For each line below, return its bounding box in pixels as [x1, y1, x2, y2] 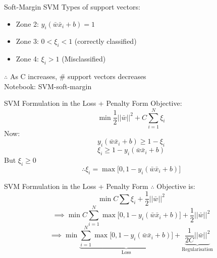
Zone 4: [16, 53, 39, 64]
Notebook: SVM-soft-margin [4, 81, 92, 91]
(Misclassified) [62, 53, 106, 64]
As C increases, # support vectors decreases [10, 71, 146, 81]
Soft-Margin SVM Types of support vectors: [4, 2, 140, 12]
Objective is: [156, 180, 195, 191]
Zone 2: [16, 18, 39, 29]
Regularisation [182, 246, 213, 252]
